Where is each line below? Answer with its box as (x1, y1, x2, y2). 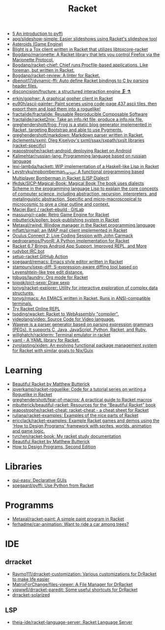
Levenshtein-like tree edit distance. (12, 269, 84, 275)
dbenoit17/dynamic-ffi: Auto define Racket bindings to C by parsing (12, 78, 149, 84)
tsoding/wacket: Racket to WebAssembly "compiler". (12, 311, 119, 317)
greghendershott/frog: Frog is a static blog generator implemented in (12, 121, 152, 128)
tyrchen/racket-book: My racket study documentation (12, 433, 121, 439)
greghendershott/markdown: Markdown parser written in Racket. (12, 132, 144, 138)
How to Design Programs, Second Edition (12, 444, 96, 450)
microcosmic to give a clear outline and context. (12, 201, 110, 207)
